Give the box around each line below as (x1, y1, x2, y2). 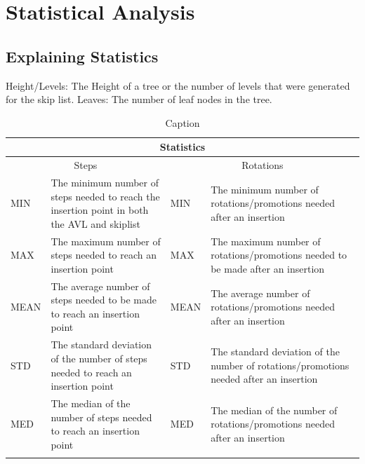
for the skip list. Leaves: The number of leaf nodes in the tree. (6, 92, 272, 107)
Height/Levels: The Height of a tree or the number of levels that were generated (6, 78, 350, 93)
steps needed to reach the (51, 189, 160, 203)
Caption (165, 115, 200, 130)
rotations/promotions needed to (211, 247, 347, 262)
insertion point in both (51, 203, 149, 217)
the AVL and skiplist (51, 216, 140, 231)
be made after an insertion (211, 261, 325, 275)
